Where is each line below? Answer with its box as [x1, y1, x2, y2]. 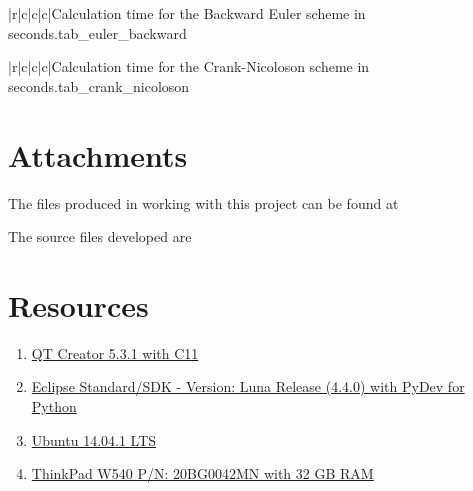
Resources [8, 284, 149, 325]
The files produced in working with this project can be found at [8, 192, 399, 213]
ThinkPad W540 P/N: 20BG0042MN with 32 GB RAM [31, 463, 374, 484]
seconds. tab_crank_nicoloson [8, 75, 190, 96]
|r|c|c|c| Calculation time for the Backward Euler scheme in [8, 3, 366, 23]
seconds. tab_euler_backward [8, 22, 187, 43]
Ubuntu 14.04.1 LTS [31, 429, 157, 450]
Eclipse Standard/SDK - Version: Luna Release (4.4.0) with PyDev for [31, 376, 465, 397]
